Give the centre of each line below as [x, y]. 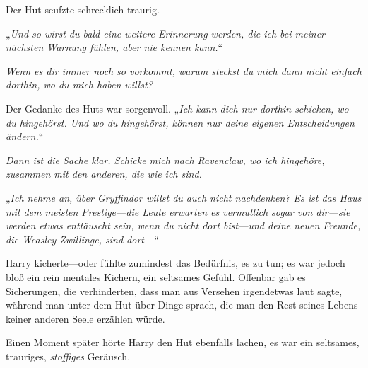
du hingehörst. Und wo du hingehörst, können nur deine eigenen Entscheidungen [180, 122]
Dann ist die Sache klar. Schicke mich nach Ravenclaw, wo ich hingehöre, [165, 160]
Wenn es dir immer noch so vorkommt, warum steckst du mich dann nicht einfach [184, 70]
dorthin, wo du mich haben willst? [79, 85]
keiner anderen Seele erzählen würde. [85, 318]
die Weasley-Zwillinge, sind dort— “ [82, 239]
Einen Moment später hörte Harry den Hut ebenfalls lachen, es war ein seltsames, [183, 342]
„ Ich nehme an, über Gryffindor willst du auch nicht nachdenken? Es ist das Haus [184, 197]
